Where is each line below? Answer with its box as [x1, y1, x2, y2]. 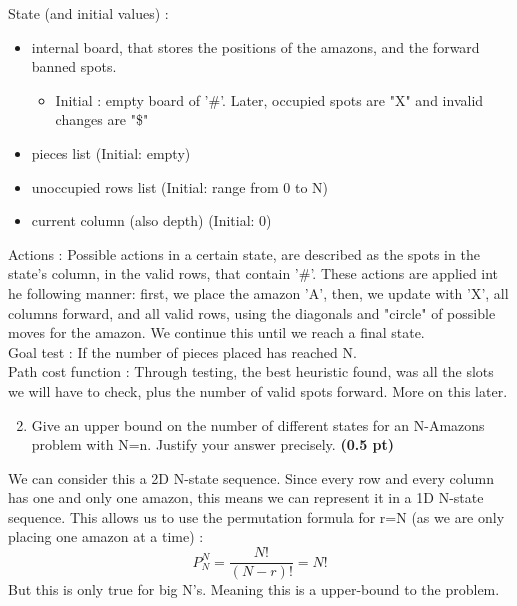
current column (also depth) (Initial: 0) [31, 210, 272, 231]
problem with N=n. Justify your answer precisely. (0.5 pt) [31, 434, 395, 455]
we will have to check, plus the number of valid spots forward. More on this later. [8, 380, 508, 401]
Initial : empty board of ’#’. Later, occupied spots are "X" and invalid [55, 89, 484, 110]
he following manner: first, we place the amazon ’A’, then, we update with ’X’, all [8, 282, 509, 303]
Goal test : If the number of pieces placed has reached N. [8, 341, 357, 362]
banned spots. [31, 56, 117, 77]
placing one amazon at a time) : [8, 526, 204, 547]
